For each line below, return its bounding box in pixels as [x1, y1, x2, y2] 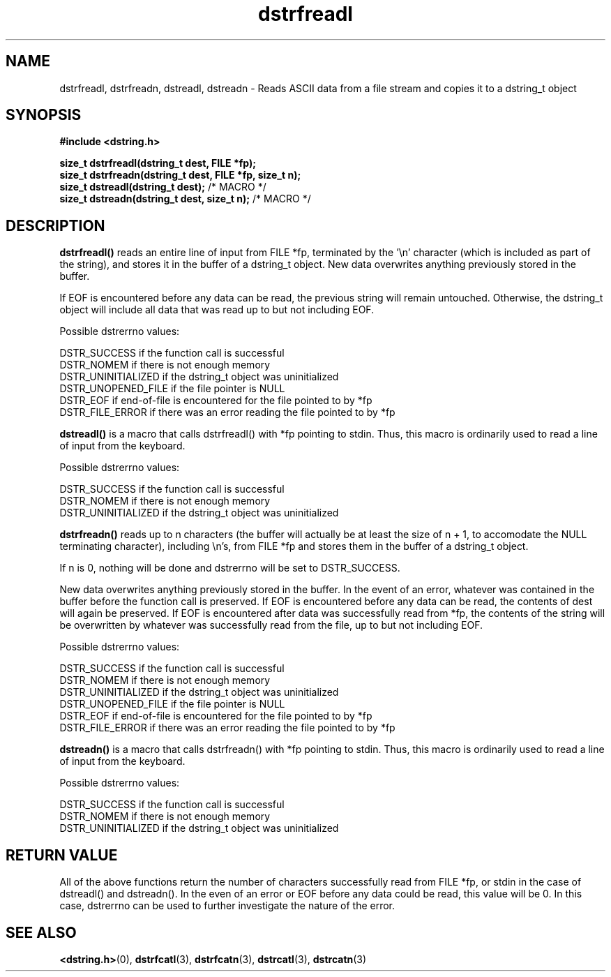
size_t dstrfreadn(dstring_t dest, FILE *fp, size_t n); [59, 169, 301, 181]
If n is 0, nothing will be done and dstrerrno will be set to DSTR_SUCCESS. [59, 562, 400, 574]
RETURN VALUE [6, 846, 118, 864]
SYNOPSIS [6, 106, 82, 124]
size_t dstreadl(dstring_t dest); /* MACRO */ [59, 181, 266, 193]
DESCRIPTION [6, 216, 105, 234]
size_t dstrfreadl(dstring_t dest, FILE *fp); [59, 157, 257, 170]
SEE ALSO [6, 923, 77, 941]
